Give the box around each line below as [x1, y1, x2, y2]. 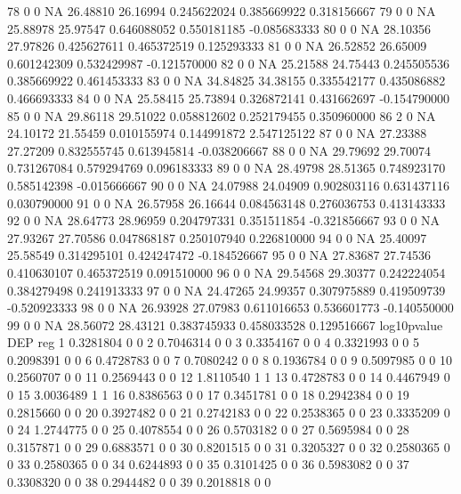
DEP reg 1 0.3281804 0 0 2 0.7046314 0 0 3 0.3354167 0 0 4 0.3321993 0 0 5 [7, 333, 419, 352]
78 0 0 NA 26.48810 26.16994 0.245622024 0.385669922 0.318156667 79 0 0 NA [7, 2, 436, 20]
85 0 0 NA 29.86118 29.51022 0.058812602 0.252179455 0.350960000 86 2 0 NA [7, 106, 436, 125]
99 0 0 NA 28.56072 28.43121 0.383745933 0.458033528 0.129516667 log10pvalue [7, 315, 443, 334]
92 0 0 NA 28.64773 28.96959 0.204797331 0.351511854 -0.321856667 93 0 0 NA [7, 211, 441, 230]
